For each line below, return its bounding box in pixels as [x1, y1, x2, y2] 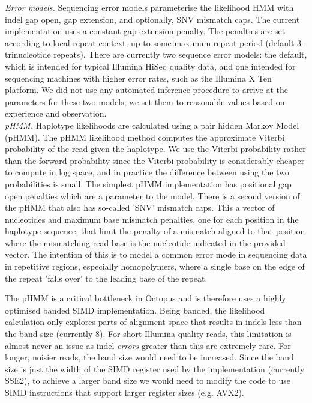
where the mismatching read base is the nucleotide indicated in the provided [5, 236, 286, 249]
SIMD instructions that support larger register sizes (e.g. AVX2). [5, 386, 244, 398]
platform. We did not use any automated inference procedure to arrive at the [5, 83, 289, 96]
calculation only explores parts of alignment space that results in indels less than [5, 315, 302, 328]
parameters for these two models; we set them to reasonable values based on [5, 95, 285, 108]
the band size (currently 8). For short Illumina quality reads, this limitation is [5, 327, 292, 340]
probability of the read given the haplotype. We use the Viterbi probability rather [5, 142, 306, 155]
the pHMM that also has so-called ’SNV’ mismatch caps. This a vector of [5, 201, 275, 214]
